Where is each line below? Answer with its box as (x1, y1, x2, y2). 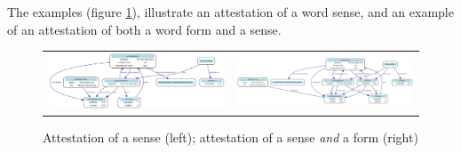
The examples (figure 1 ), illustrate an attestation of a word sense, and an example (7, 3, 454, 20)
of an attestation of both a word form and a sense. (7, 20, 282, 38)
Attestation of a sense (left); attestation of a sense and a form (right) (43, 128, 418, 147)
